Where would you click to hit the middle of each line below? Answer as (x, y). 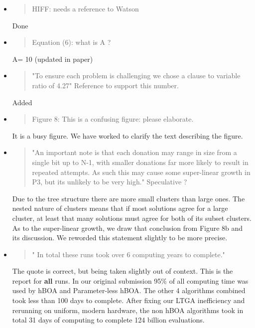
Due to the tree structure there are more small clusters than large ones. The (128, 198)
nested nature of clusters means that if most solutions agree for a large (120, 208)
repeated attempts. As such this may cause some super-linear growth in (141, 172)
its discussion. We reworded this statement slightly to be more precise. (120, 238)
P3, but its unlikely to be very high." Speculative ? (110, 182)
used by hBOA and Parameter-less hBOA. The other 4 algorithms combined (129, 290)
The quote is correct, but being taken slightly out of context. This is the (123, 271)
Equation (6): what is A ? (71, 42)
